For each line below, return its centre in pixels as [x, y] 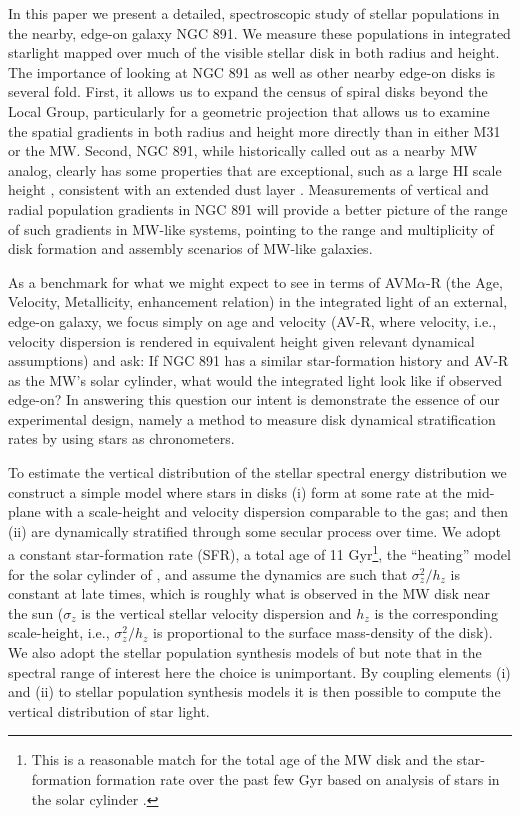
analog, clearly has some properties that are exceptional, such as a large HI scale [255, 169]
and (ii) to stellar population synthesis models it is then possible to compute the [254, 691]
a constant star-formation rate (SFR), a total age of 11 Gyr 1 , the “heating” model [259, 553]
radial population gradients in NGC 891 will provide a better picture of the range [258, 208]
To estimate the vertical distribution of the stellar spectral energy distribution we [257, 472]
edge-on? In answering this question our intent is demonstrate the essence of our [254, 399]
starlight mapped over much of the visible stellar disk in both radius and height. [254, 52]
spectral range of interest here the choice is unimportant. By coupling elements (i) [259, 671]
